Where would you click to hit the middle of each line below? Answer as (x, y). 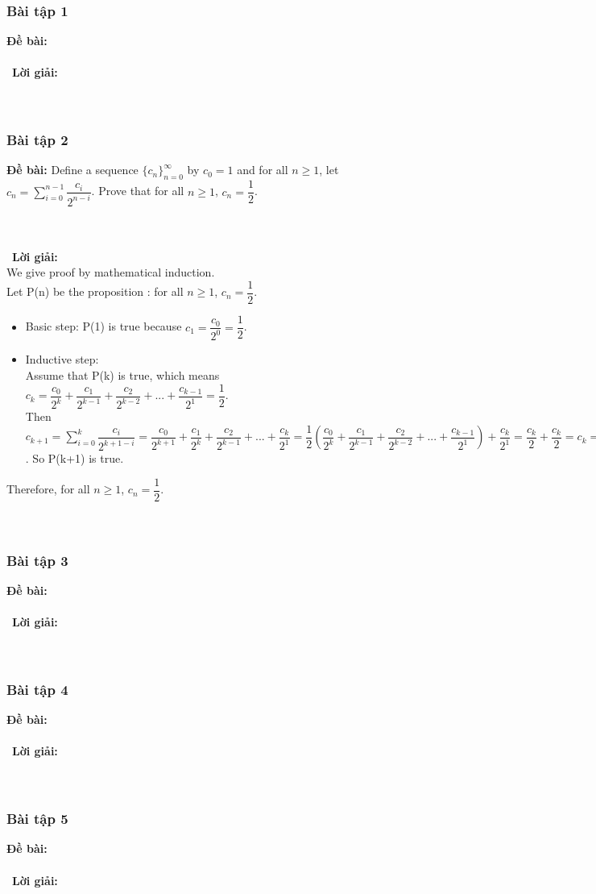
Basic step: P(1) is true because (103, 326)
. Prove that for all (138, 191)
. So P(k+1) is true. (74, 458)
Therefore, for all (48, 489)
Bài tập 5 (37, 819)
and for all (263, 170)
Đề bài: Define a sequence (72, 170)
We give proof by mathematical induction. (111, 272)
